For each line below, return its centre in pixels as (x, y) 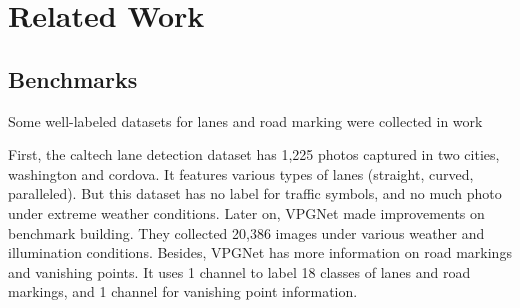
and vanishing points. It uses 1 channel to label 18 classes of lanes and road (239, 271)
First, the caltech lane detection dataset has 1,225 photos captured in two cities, (254, 154)
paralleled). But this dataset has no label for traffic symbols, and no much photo (255, 193)
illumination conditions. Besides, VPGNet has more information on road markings (260, 252)
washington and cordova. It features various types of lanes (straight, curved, (241, 173)
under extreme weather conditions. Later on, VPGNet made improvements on (246, 212)
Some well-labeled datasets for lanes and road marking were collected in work (245, 120)
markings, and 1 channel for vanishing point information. (183, 291)
